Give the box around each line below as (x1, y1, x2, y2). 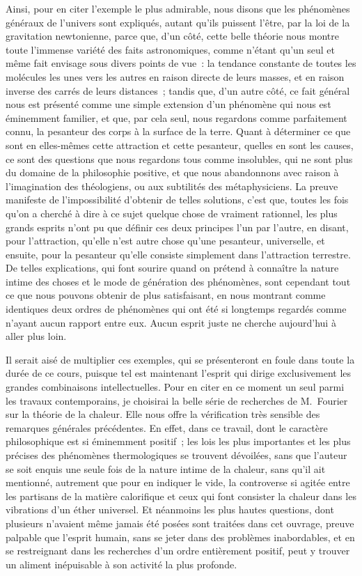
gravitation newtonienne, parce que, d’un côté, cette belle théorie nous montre (6, 29, 339, 43)
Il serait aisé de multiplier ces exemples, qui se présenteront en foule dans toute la (6, 352, 355, 366)
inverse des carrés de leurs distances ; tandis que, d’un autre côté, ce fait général (6, 83, 350, 98)
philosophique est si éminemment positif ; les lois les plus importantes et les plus (6, 434, 351, 449)
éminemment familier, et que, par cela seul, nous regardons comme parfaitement (6, 110, 347, 125)
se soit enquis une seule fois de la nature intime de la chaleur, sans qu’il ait (6, 461, 326, 476)
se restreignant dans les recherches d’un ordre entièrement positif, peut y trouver (6, 543, 350, 558)
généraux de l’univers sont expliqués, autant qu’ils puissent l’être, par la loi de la (6, 15, 350, 29)
